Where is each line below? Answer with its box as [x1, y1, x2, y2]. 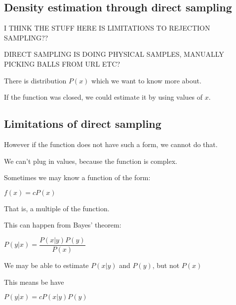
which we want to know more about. [91, 75, 201, 85]
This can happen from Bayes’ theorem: [4, 220, 121, 230]
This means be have [4, 276, 64, 287]
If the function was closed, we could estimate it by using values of [4, 92, 203, 102]
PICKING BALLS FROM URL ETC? [4, 58, 120, 69]
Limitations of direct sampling [4, 116, 161, 131]
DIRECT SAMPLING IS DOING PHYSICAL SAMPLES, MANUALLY [4, 49, 224, 59]
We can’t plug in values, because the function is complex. [4, 155, 178, 166]
